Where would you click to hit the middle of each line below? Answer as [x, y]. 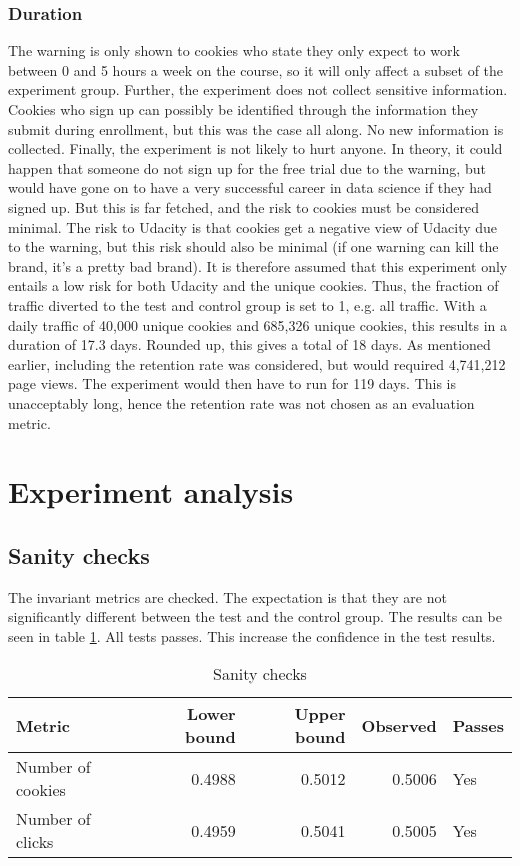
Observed [399, 725]
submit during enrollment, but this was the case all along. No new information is [256, 128]
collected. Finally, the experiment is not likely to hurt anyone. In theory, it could [255, 148]
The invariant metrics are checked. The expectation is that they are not [227, 596]
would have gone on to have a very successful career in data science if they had [250, 187]
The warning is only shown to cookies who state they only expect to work [234, 50]
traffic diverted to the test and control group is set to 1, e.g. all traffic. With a [247, 304]
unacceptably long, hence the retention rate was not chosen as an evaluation [241, 402]
